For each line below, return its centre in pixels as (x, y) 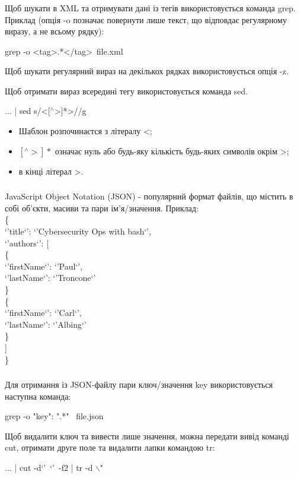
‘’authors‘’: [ (27, 243)
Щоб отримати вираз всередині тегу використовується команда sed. (126, 91)
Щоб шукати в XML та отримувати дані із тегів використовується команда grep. (150, 7)
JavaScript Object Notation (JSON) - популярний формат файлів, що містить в (149, 196)
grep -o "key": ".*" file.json (54, 416)
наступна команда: (38, 396)
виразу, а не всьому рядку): (55, 31)
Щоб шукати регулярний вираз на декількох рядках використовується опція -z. (147, 71)
